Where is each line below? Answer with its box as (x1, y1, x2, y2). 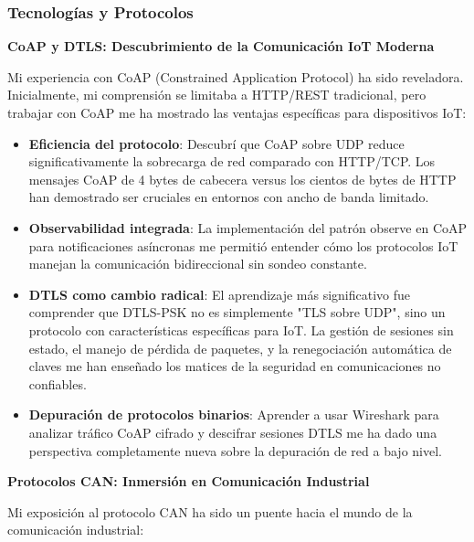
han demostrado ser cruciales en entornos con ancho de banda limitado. (28, 187, 429, 207)
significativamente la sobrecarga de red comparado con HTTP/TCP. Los (28, 152, 436, 171)
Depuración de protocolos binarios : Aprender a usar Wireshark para (28, 405, 439, 424)
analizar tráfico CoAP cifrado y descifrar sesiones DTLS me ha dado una (28, 422, 437, 441)
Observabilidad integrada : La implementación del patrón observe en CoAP (28, 218, 468, 237)
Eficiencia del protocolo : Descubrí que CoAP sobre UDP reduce (28, 133, 405, 153)
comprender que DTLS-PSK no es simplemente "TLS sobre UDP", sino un (28, 303, 446, 322)
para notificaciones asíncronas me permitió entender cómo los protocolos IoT (28, 236, 458, 255)
